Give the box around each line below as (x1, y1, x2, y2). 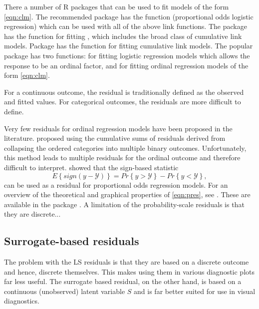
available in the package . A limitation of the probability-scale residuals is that (4, 199, 245, 209)
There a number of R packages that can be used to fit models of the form (4, 1, 229, 11)
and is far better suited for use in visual (134, 286, 256, 296)
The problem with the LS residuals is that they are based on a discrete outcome (4, 257, 249, 267)
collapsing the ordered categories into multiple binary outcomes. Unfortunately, (4, 142, 247, 153)
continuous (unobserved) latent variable (4, 286, 125, 296)
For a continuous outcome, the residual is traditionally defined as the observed (4, 86, 244, 97)
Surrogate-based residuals (4, 233, 139, 249)
